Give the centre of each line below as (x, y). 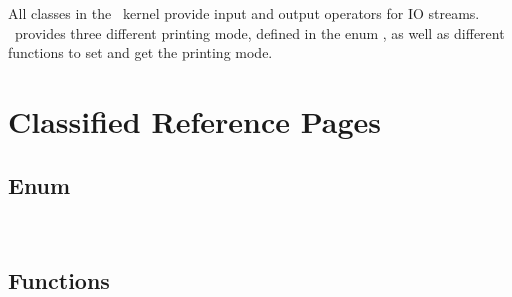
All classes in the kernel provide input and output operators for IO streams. (244, 13)
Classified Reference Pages (195, 120)
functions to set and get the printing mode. (140, 52)
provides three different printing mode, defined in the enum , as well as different (259, 32)
